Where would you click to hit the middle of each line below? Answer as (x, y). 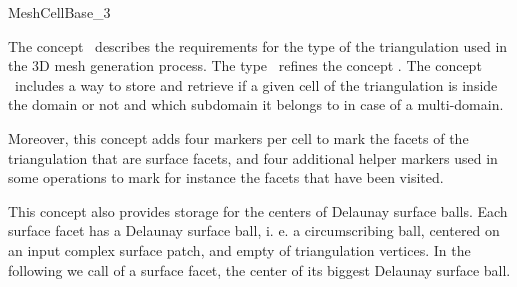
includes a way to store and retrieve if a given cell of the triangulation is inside (256, 84)
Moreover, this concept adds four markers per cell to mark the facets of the (238, 137)
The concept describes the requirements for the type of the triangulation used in (258, 45)
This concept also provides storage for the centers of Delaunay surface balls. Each (258, 210)
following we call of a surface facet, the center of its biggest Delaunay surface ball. (259, 269)
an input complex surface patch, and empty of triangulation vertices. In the (239, 249)
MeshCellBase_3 (59, 12)
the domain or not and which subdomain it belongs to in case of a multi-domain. (256, 104)
